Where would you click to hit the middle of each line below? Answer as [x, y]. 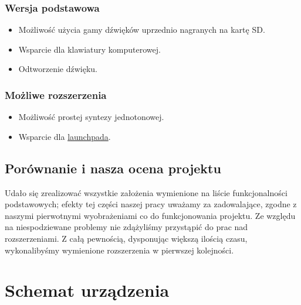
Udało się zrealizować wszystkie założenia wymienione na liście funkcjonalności [146, 192]
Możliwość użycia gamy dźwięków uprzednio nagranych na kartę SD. [142, 30]
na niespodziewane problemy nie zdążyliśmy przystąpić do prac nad [126, 227]
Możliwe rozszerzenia [56, 95]
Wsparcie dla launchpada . [65, 136]
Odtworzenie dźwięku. [58, 69]
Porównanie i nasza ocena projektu [113, 168]
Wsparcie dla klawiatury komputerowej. [89, 49]
